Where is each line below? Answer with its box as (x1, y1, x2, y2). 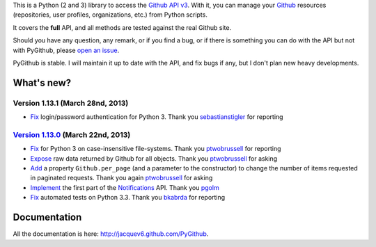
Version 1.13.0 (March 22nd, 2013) (13, 129, 131, 139)
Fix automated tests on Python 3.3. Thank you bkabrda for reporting (30, 193, 226, 202)
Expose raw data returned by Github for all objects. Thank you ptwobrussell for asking (30, 154, 278, 163)
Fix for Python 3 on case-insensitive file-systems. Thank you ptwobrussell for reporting (30, 145, 281, 153)
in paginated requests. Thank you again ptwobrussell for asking (30, 174, 213, 182)
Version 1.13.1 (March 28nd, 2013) (13, 98, 129, 108)
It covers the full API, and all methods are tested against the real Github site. (13, 23, 232, 31)
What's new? (13, 77, 72, 88)
